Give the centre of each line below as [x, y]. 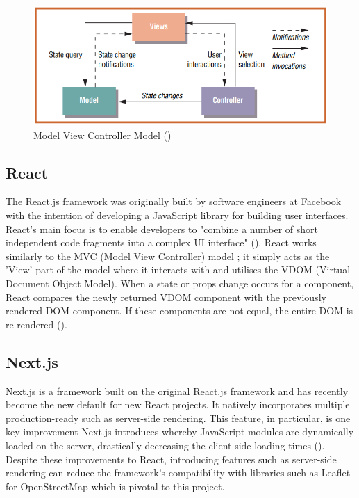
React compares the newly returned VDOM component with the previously [166, 297]
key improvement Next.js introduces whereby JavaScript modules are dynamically [180, 432]
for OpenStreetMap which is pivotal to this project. [115, 486]
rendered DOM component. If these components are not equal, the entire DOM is [179, 311]
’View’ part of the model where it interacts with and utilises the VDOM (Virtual [178, 270]
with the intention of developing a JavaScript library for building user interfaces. [177, 215]
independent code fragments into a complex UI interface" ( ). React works [161, 242]
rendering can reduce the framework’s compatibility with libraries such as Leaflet [178, 473]
